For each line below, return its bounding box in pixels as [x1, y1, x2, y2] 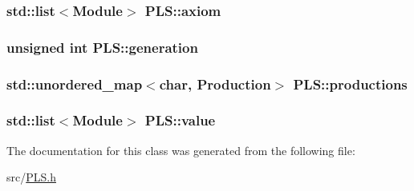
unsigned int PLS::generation [6, 37, 198, 57]
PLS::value [144, 110, 216, 130]
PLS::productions [293, 74, 408, 94]
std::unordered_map [6, 74, 143, 94]
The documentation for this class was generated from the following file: [6, 141, 355, 158]
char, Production [159, 74, 271, 94]
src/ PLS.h [6, 169, 56, 185]
